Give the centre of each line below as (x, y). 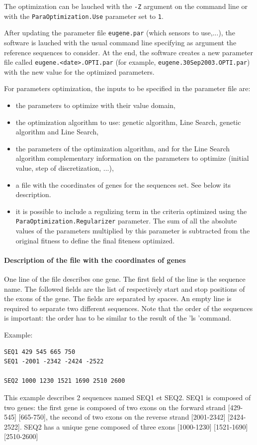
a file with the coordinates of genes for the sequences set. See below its (123, 184)
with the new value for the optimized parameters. (79, 71)
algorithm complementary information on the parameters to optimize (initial (132, 158)
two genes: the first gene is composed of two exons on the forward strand (115, 407)
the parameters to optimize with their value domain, (95, 105)
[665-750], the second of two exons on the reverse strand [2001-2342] (122, 417)
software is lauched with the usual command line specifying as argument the (120, 42)
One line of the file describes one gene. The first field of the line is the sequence (125, 278)
